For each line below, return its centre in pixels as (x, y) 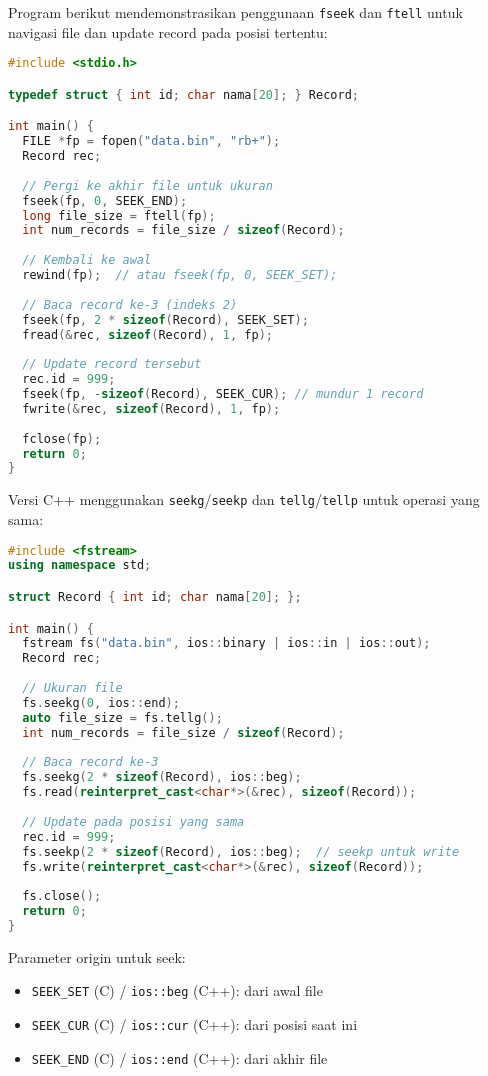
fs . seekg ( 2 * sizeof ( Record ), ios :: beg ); (162, 777)
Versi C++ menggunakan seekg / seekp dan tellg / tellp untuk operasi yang (244, 499)
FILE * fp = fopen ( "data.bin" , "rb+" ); (151, 141)
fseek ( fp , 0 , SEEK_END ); (105, 200)
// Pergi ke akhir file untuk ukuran (147, 185)
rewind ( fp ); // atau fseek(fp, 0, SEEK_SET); (180, 275)
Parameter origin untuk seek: (97, 956)
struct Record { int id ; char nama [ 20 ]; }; (155, 596)
